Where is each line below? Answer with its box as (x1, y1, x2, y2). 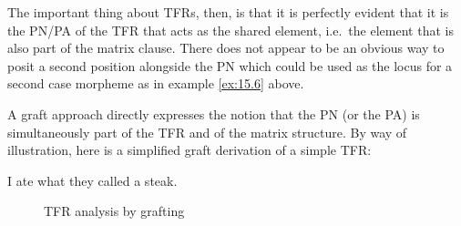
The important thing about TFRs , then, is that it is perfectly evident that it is (7, 3, 449, 21)
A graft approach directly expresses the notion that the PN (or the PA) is (7, 104, 420, 123)
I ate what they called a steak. (7, 170, 178, 190)
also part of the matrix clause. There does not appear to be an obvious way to (7, 38, 445, 57)
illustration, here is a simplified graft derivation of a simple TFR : (7, 140, 372, 159)
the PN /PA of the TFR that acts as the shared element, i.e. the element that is (7, 20, 454, 39)
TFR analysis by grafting (44, 201, 185, 221)
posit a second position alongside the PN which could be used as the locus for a (7, 56, 453, 75)
